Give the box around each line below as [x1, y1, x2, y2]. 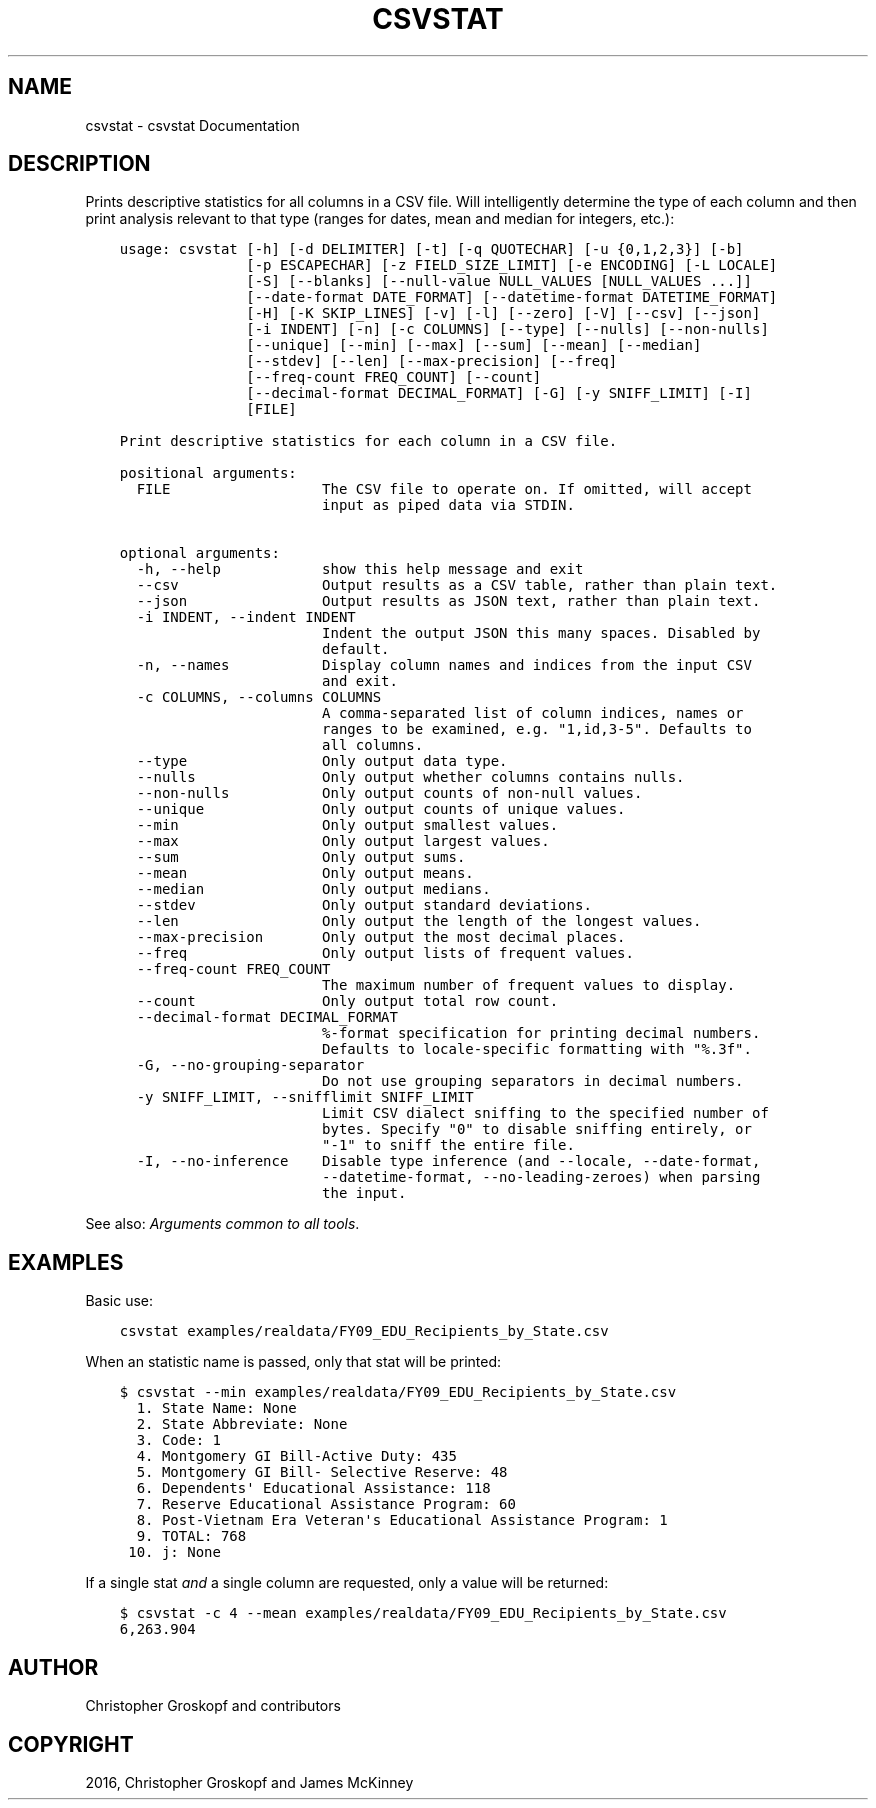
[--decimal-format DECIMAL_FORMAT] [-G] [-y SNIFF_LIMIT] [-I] [246, 385, 752, 402]
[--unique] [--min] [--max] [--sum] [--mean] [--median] [246, 337, 702, 354]
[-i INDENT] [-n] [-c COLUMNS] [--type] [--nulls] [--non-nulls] [246, 321, 769, 338]
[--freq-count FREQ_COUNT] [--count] [246, 369, 542, 386]
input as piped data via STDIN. [322, 497, 575, 514]
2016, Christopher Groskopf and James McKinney [85, 1773, 414, 1791]
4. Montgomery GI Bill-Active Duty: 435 [136, 1448, 457, 1465]
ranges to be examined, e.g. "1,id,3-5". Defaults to [322, 721, 752, 738]
